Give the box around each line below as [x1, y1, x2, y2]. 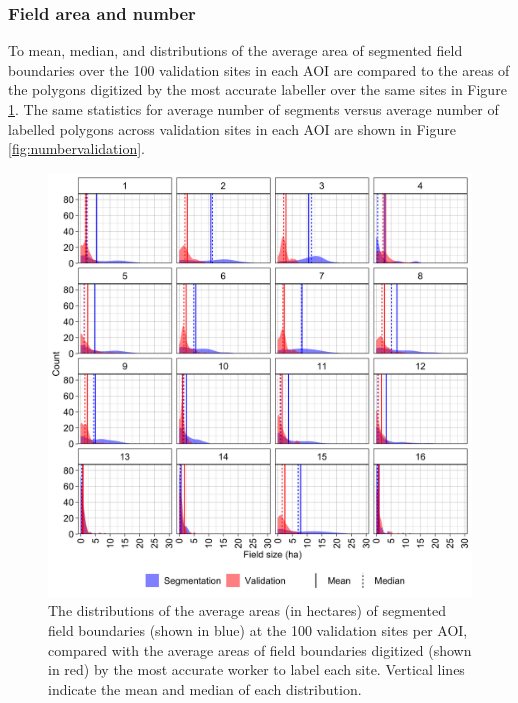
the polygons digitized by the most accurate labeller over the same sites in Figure [8, 79, 507, 100]
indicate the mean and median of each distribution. [48, 678, 362, 699]
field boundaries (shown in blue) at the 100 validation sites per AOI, [48, 619, 468, 640]
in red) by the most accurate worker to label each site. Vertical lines [48, 659, 465, 680]
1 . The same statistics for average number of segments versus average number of [8, 99, 499, 119]
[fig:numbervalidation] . [8, 138, 145, 159]
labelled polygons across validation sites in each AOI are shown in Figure [8, 118, 456, 139]
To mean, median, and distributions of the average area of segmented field [8, 40, 463, 61]
